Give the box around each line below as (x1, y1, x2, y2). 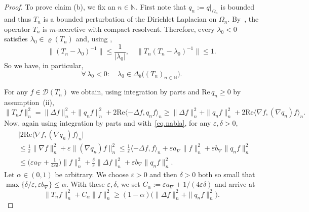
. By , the (227, 14, 259, 24)
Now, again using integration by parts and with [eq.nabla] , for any (4, 118, 211, 128)
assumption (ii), (4, 97, 54, 108)
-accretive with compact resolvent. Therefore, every (56, 23, 215, 34)
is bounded (220, 2, 255, 12)
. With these (66, 179, 105, 189)
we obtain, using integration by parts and (70, 86, 200, 97)
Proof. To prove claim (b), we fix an (4, 2, 115, 12)
